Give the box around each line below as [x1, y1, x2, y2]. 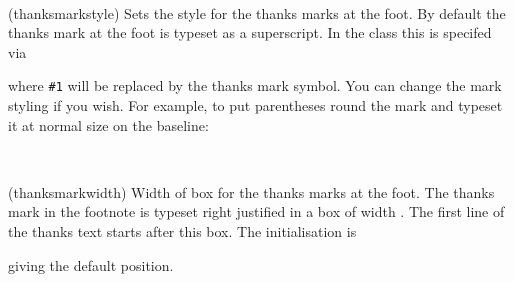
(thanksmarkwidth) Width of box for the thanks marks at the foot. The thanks [8, 181, 495, 202]
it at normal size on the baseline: [8, 114, 209, 135]
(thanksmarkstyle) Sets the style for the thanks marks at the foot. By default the [8, 2, 506, 23]
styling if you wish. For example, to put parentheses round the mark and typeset [8, 95, 503, 116]
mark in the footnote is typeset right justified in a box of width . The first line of [8, 201, 505, 222]
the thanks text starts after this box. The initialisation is [8, 221, 357, 241]
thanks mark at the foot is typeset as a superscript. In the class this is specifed [8, 22, 492, 43]
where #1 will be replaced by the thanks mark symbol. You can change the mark [8, 75, 502, 96]
